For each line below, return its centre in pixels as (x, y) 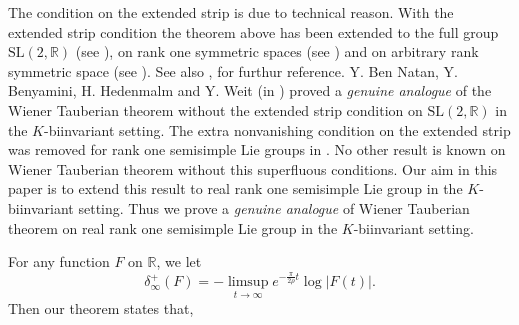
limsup (248, 282)
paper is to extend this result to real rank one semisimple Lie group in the (235, 188)
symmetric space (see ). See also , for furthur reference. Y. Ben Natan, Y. (233, 70)
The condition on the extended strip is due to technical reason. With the (231, 12)
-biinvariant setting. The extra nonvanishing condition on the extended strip (277, 129)
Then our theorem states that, (101, 307)
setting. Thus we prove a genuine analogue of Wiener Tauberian (274, 207)
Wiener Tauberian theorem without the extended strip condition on (215, 109)
